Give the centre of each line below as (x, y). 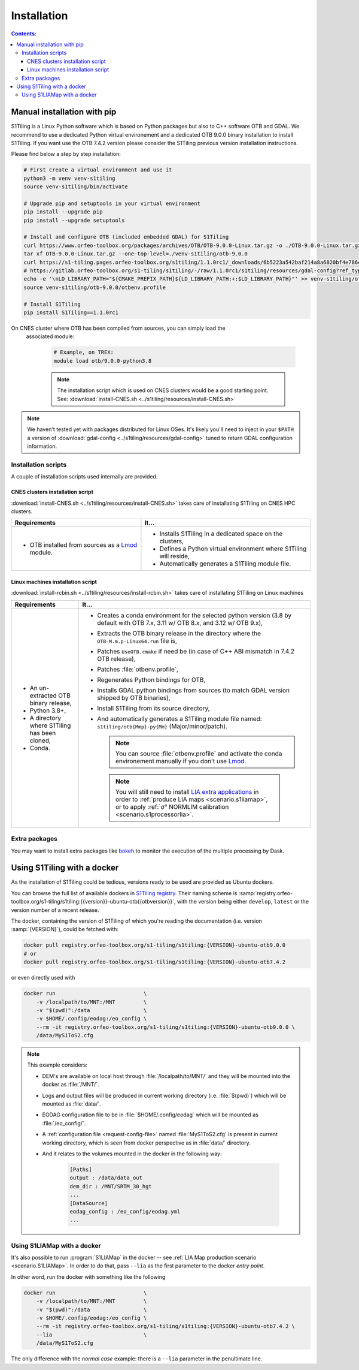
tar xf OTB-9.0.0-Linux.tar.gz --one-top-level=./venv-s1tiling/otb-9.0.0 (136, 254)
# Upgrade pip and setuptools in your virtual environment (112, 203)
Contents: (24, 34)
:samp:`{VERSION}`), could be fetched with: (65, 929)
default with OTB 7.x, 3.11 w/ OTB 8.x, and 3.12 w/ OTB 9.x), (180, 622)
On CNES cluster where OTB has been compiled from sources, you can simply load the (118, 328)
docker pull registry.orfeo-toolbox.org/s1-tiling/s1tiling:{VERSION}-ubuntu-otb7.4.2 (155, 962)
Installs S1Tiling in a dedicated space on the (221, 534)
